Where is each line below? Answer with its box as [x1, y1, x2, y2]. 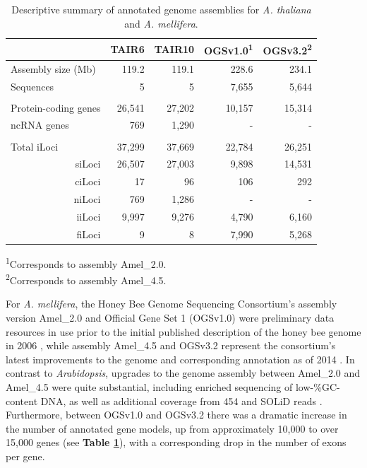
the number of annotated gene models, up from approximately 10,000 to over [6, 421, 339, 435]
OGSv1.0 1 [204, 41, 253, 57]
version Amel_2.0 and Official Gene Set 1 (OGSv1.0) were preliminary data [6, 310, 335, 324]
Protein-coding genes [11, 100, 101, 115]
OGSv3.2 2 [263, 41, 312, 57]
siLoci [75, 156, 101, 171]
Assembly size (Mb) [11, 61, 96, 76]
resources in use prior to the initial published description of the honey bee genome [6, 324, 361, 339]
